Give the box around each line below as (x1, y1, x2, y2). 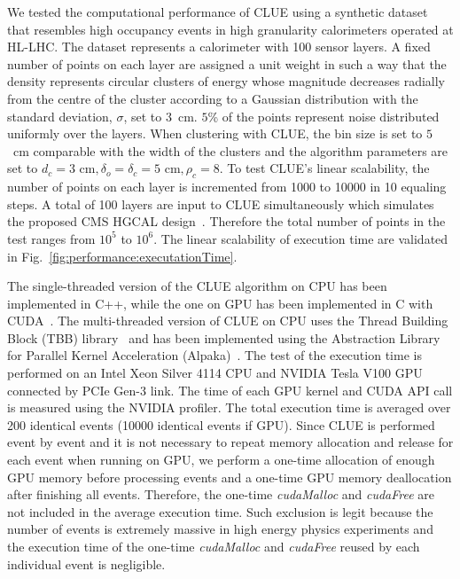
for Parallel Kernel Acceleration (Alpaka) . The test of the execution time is (7, 346, 422, 364)
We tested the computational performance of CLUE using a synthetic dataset (7, 3, 428, 20)
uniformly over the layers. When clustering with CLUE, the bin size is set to (7, 124, 423, 143)
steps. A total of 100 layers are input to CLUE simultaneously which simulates (7, 194, 434, 213)
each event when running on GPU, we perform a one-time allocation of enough (7, 450, 435, 469)
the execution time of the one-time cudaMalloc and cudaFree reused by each (7, 537, 420, 556)
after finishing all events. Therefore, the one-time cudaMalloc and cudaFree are (7, 485, 435, 504)
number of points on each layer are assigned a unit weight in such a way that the (7, 54, 447, 73)
